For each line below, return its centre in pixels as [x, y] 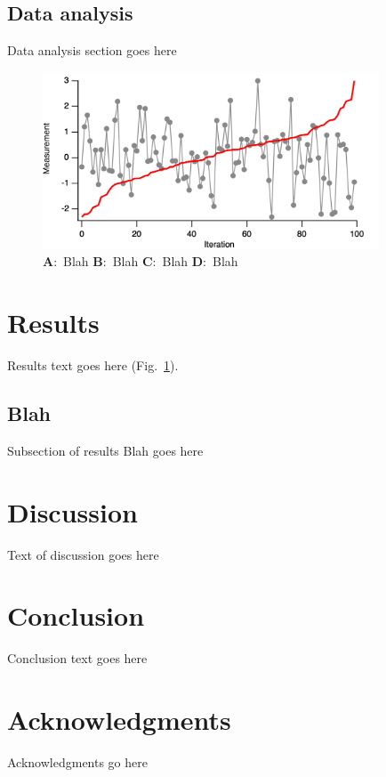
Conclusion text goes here [77, 658]
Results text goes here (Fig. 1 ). [93, 365]
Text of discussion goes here [83, 554]
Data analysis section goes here [92, 50]
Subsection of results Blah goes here [105, 450]
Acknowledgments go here [77, 761]
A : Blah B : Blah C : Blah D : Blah [141, 261]
